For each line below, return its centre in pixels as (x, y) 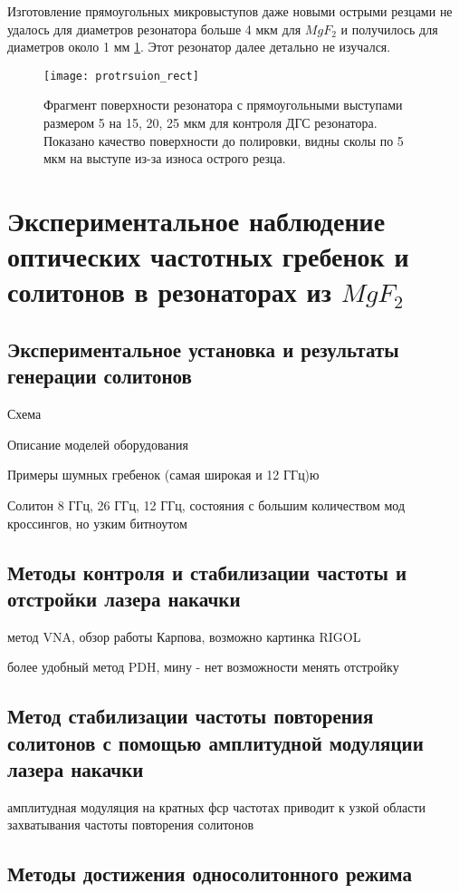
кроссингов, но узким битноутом (97, 523)
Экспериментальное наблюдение (196, 220)
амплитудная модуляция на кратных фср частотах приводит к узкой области (217, 806)
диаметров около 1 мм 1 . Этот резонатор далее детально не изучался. (199, 47)
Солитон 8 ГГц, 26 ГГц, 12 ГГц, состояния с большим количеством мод (206, 505)
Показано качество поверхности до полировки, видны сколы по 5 (224, 140)
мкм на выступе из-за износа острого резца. (165, 158)
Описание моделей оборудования (98, 444)
